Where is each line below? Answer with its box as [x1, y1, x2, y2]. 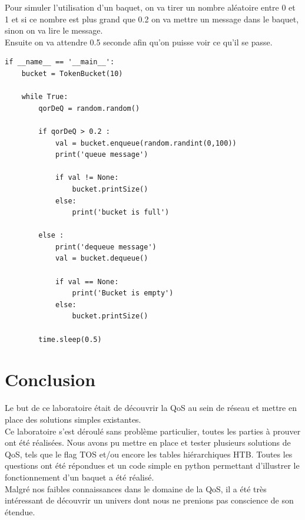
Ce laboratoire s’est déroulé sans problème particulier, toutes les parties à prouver [5, 424, 301, 437]
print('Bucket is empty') [72, 289, 174, 298]
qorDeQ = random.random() [38, 104, 140, 113]
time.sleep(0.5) [38, 335, 102, 344]
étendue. [5, 505, 35, 518]
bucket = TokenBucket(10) [21, 69, 123, 78]
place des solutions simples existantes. [5, 413, 141, 425]
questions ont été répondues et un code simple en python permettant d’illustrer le [5, 459, 300, 472]
